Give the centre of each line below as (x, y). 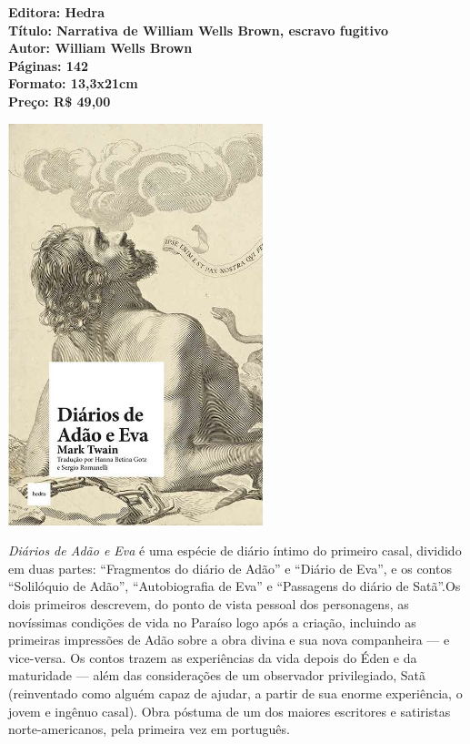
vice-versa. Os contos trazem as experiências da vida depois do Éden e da (213, 657)
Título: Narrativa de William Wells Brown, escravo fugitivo (199, 30)
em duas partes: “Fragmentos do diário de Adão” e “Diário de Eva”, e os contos (230, 568)
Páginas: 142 (49, 65)
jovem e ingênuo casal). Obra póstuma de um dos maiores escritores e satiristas (230, 711)
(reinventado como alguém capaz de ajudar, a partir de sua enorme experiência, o (235, 693)
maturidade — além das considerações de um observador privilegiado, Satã (217, 675)
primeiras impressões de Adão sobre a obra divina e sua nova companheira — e (229, 640)
